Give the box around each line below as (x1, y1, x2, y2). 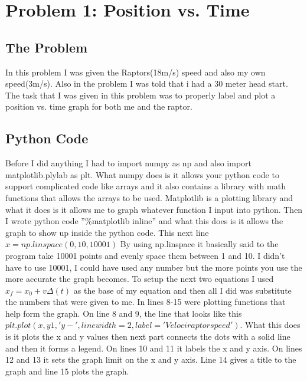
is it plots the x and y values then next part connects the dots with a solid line (5, 330, 290, 343)
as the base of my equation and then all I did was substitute (73, 284, 292, 296)
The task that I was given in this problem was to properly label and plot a (5, 88, 276, 101)
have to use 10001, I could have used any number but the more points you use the (5, 261, 302, 273)
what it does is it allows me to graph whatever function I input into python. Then (5, 203, 303, 215)
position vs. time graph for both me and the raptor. (5, 100, 192, 113)
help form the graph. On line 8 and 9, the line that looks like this (5, 307, 242, 319)
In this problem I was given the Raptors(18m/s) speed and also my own (5, 65, 266, 78)
